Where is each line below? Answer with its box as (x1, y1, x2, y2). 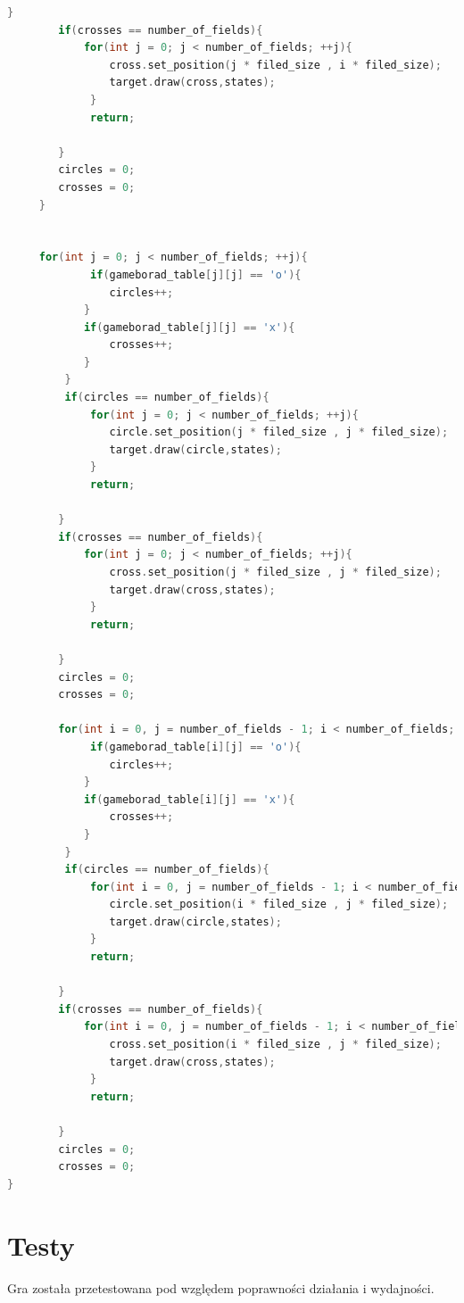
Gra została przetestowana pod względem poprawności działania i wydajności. (7, 1278, 435, 1297)
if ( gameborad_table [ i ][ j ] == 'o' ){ (90, 740, 302, 753)
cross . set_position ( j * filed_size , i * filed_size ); (109, 58, 442, 71)
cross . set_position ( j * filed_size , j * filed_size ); (109, 566, 442, 578)
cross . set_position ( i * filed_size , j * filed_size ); (109, 1038, 442, 1051)
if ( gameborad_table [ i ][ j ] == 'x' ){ (83, 793, 295, 806)
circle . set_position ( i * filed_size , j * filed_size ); (109, 898, 449, 911)
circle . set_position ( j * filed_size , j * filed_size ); (109, 426, 449, 439)
